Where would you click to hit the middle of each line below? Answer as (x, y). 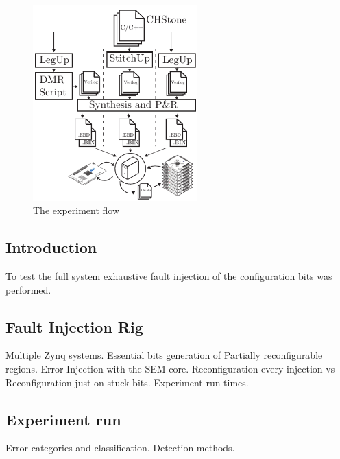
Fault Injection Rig (74, 326)
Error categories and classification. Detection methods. (120, 448)
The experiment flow (76, 210)
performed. (28, 289)
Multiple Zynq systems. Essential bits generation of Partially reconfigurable (164, 355)
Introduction (51, 247)
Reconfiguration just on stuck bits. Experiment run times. (127, 382)
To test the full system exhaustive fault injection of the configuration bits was (169, 276)
